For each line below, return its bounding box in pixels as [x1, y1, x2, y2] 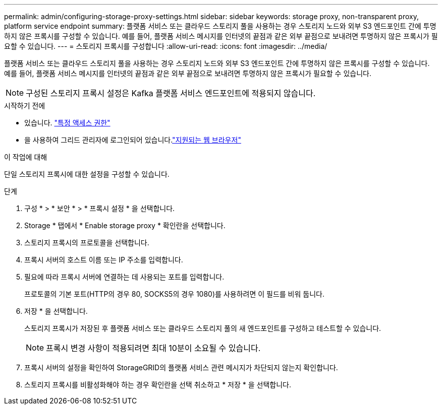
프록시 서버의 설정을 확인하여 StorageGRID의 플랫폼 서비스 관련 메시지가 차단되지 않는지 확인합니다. [24, 363, 338, 372]
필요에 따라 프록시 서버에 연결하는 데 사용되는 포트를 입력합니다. [24, 272, 225, 281]
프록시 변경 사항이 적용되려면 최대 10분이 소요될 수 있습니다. [46, 343, 261, 353]
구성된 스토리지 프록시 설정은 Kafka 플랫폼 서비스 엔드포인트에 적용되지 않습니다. [26, 88, 316, 98]
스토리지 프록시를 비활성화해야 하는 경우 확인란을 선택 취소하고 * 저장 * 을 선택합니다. [24, 380, 291, 389]
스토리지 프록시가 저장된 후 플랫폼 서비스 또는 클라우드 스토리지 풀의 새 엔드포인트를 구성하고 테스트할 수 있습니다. [24, 324, 381, 332]
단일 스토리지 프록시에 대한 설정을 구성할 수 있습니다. [4, 170, 170, 178]
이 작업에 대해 [4, 153, 47, 161]
